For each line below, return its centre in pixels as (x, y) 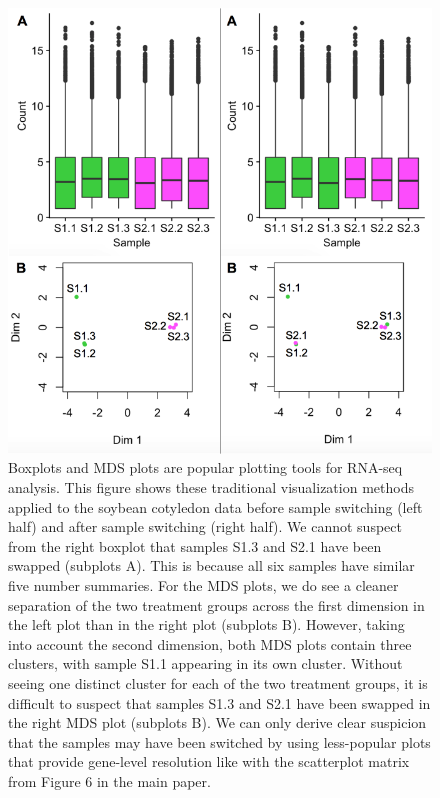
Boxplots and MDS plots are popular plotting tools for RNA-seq (205, 467)
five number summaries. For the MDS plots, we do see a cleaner (203, 585)
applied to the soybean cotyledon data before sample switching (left (215, 506)
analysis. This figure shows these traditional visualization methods (211, 487)
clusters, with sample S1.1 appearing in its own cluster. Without (205, 663)
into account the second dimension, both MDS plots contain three (210, 643)
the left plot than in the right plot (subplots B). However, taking (206, 624)
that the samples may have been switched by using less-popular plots (219, 741)
